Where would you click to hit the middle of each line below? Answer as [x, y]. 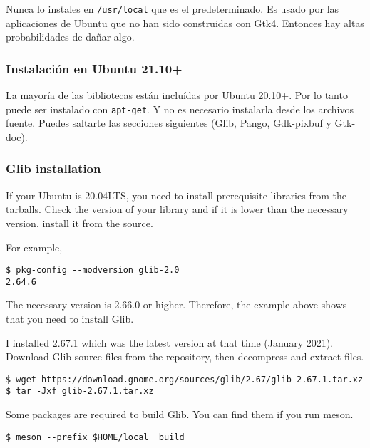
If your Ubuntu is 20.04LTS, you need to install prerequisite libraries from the [176, 195]
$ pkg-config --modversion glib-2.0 [93, 270]
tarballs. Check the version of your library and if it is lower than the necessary [177, 209]
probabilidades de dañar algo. [70, 37]
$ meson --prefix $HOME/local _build [95, 437]
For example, [34, 247]
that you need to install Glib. [70, 318]
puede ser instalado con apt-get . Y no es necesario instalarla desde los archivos [180, 109]
